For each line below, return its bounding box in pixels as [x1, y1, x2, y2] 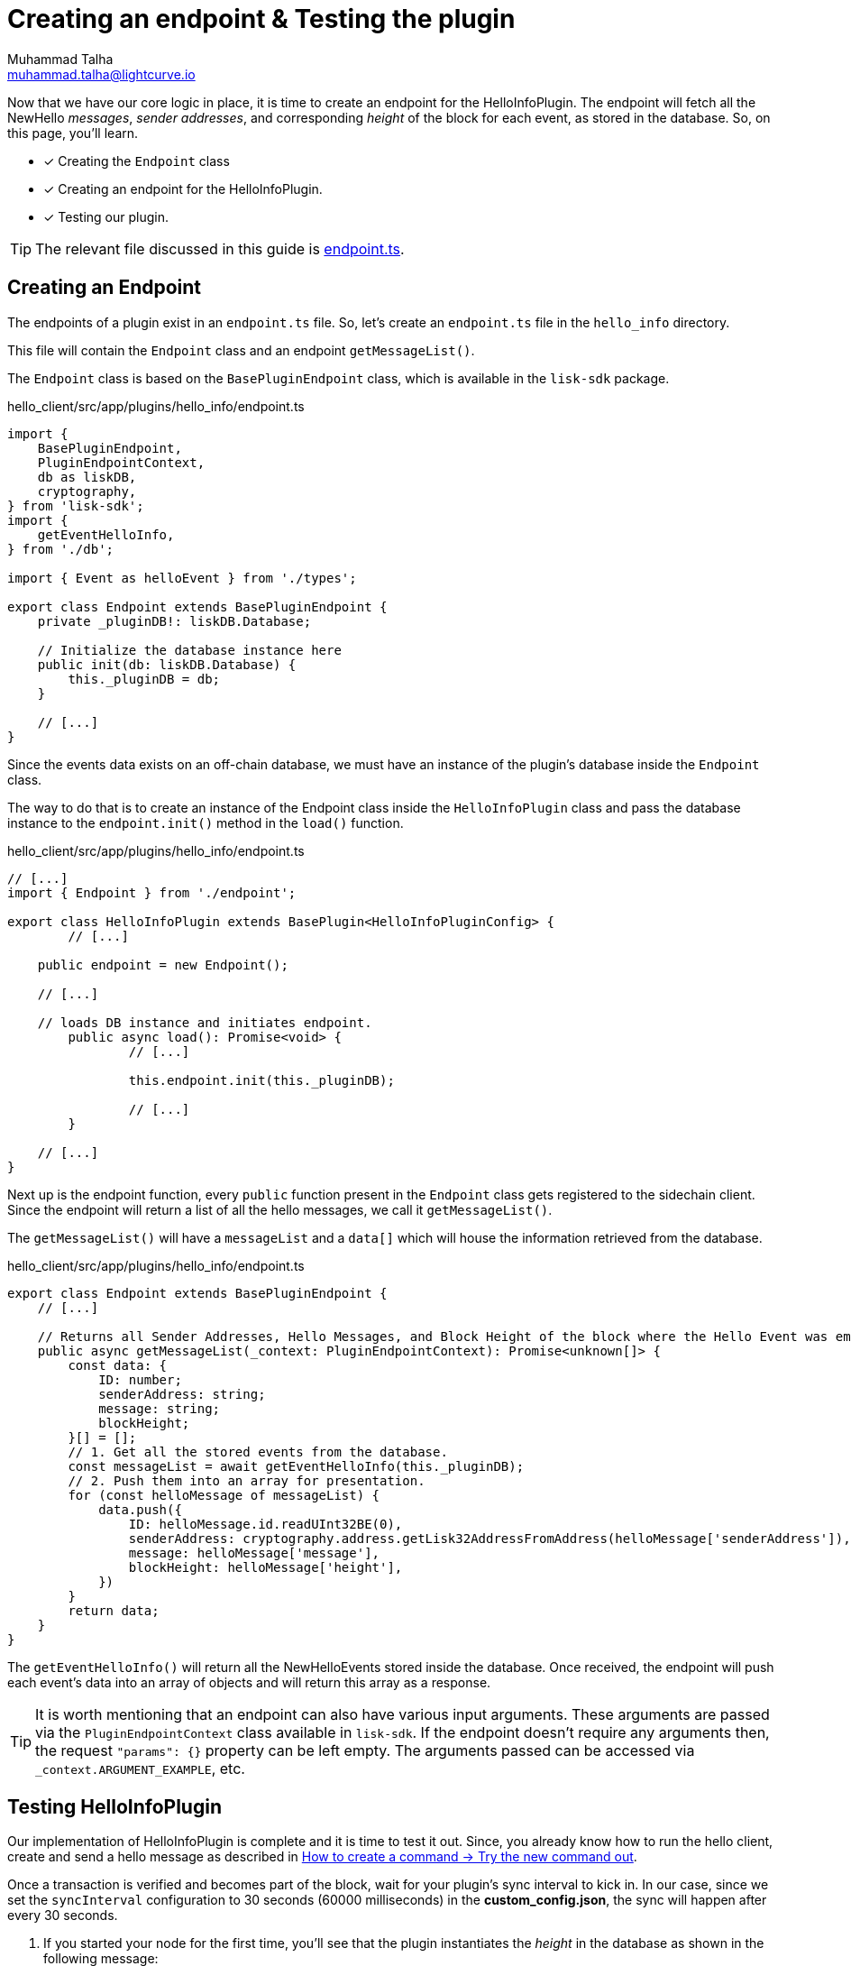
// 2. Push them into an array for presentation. [68, 1473, 425, 1488]
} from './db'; [7, 541, 114, 556]
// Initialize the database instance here [37, 642, 342, 657]
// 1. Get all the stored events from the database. [68, 1444, 448, 1459]
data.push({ [98, 1502, 182, 1517]
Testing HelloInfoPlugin [7, 1796, 222, 1819]
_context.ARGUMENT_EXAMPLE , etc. [35, 1759, 245, 1778]
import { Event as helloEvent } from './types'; [7, 570, 357, 585]
